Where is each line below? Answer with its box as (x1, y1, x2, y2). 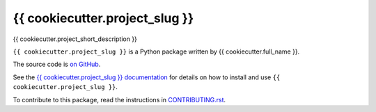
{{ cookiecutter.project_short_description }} (13, 35, 137, 43)
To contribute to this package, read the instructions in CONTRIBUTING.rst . (13, 95, 226, 104)
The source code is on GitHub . (13, 60, 101, 69)
